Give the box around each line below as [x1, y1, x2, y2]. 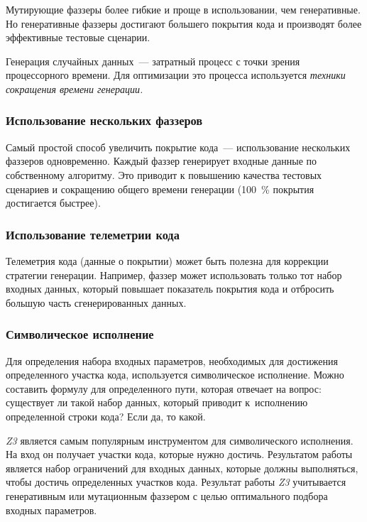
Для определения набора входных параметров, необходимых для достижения [6, 353, 338, 368]
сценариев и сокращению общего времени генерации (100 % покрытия [6, 181, 314, 196]
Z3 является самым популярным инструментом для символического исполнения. [6, 433, 354, 447]
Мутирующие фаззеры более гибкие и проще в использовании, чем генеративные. [6, 2, 361, 16]
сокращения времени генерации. [6, 81, 143, 96]
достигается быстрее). [6, 195, 101, 210]
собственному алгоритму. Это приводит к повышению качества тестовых [6, 167, 322, 182]
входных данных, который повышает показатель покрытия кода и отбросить [6, 281, 334, 296]
